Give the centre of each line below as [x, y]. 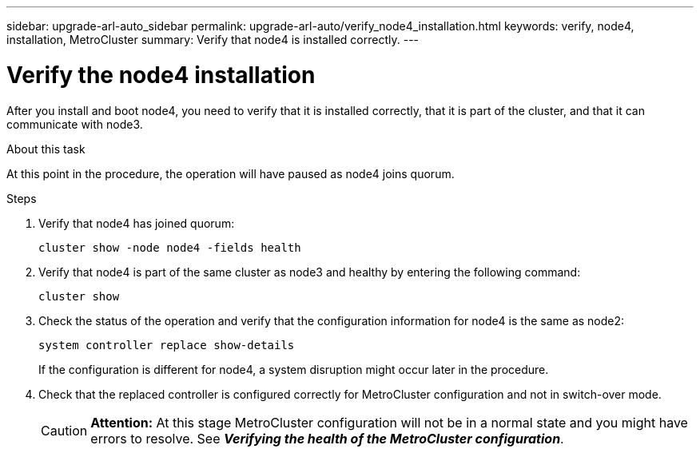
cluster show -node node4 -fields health [170, 247]
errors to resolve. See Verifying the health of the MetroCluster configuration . [327, 438]
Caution [64, 430]
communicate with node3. [75, 124]
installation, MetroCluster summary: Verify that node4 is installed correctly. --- [213, 40]
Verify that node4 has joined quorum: [137, 223]
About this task [46, 149]
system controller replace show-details [167, 345]
